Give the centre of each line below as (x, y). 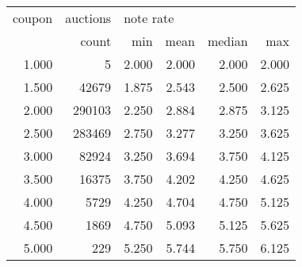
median (227, 41)
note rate (149, 18)
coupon (33, 18)
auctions (88, 18)
